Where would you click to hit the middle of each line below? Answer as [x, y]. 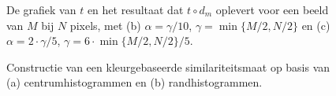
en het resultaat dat [135, 9]
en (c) [316, 25]
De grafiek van [41, 9]
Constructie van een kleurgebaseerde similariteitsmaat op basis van [168, 66]
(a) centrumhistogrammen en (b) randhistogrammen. [134, 82]
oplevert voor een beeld [272, 9]
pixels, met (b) [105, 25]
